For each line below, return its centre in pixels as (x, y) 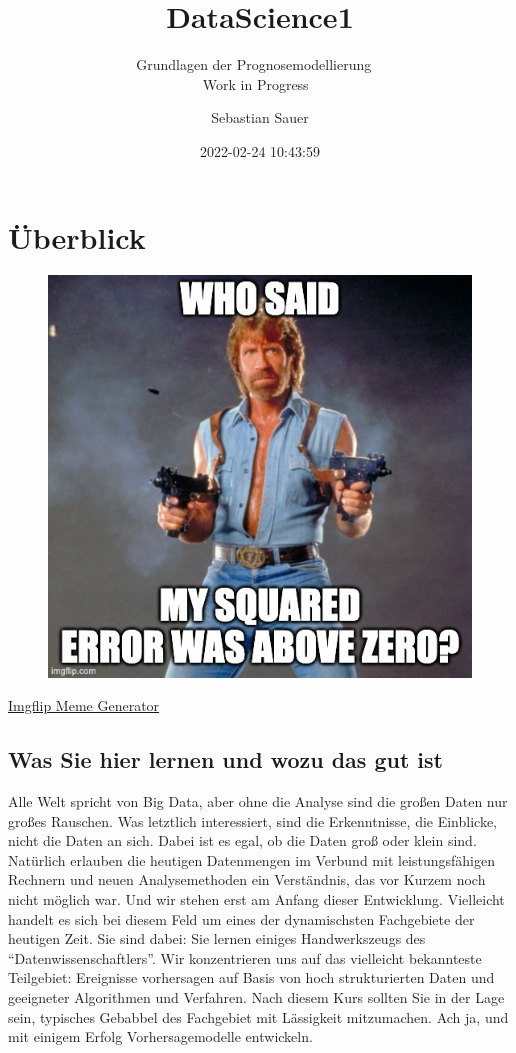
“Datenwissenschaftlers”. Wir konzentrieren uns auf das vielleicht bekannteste (245, 957)
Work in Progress (255, 83)
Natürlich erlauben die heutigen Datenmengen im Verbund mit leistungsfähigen (252, 859)
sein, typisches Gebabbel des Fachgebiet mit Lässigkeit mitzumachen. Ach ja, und (258, 1016)
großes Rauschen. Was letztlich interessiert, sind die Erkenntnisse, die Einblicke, (253, 820)
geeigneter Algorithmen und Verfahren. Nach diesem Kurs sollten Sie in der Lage (256, 997)
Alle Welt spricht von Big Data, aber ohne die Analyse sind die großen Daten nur (258, 801)
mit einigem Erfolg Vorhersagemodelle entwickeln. (160, 1036)
